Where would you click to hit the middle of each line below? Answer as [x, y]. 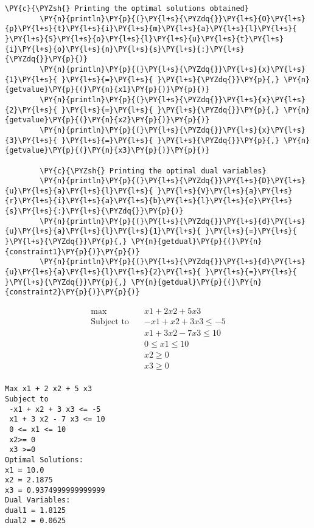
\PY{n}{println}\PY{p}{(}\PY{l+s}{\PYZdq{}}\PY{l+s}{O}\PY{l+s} [173, 19]
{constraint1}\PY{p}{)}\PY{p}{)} [72, 252]
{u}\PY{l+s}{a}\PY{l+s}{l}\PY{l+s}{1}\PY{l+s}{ [103, 231]
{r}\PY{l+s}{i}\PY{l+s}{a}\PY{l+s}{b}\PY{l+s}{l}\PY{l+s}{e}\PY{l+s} [149, 201]
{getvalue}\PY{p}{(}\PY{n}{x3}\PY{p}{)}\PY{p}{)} [107, 151]
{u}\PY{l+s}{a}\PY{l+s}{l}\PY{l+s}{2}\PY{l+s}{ [103, 272]
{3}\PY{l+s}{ [31, 140]
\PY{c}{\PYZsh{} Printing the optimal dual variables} [153, 171]
